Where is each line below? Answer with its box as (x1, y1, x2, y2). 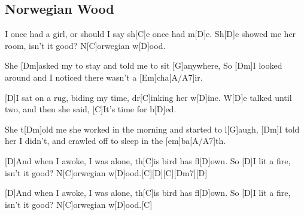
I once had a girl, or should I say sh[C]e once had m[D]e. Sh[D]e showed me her (5, 27, 296, 40)
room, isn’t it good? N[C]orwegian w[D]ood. (5, 39, 166, 51)
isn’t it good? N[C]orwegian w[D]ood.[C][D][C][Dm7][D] (5, 166, 208, 179)
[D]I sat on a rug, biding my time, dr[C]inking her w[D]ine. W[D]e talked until (5, 91, 292, 103)
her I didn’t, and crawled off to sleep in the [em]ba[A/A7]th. (5, 134, 226, 147)
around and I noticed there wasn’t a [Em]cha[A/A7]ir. (5, 70, 203, 83)
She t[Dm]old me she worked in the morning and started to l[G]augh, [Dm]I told (5, 122, 300, 135)
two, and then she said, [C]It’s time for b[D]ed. (5, 103, 177, 115)
